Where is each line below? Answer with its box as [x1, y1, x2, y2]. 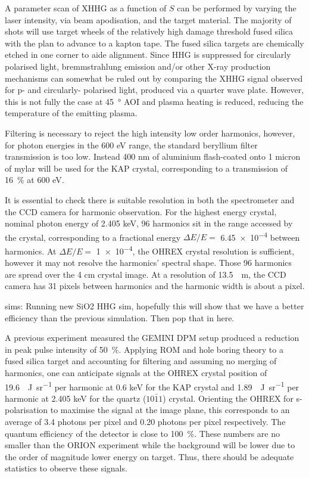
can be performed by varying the [177, 2, 296, 14]
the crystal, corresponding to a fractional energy [5, 231, 181, 243]
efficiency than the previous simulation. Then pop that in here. [5, 311, 235, 324]
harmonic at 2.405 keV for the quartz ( [5, 392, 146, 404]
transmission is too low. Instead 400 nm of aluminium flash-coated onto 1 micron [5, 150, 301, 163]
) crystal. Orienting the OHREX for [163, 392, 294, 404]
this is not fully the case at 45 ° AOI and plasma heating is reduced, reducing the [5, 95, 304, 107]
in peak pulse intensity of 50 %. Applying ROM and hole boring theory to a [5, 343, 283, 355]
